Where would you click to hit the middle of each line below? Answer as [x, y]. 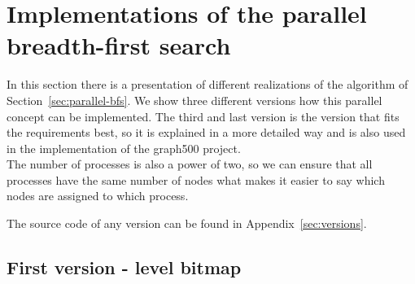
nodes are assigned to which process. [98, 196]
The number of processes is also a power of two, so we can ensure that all [190, 164]
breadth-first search [119, 45]
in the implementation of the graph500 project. [124, 148]
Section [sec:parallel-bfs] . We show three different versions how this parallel [194, 100]
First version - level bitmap [124, 267]
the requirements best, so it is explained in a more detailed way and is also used [206, 132]
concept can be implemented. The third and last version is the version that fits [203, 116]
